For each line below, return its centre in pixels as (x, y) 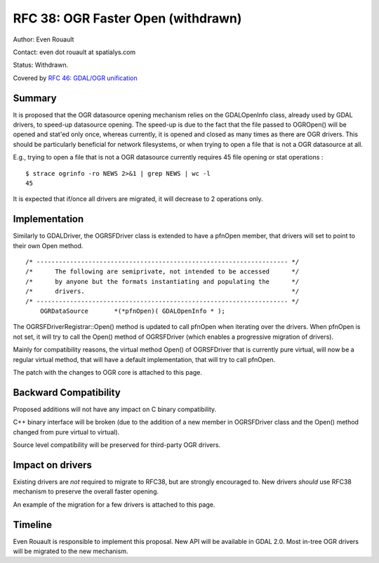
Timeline (33, 525)
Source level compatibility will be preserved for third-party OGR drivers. (117, 445)
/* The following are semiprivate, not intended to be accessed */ (162, 272)
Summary (35, 98)
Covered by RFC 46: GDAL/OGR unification (75, 78)
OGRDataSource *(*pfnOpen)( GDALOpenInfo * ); (133, 311)
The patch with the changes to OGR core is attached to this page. (108, 372)
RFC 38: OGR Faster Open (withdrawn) (127, 18)
